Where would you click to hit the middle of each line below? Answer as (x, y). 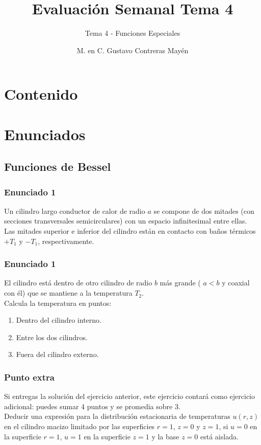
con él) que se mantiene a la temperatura (68, 293)
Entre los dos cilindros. (52, 337)
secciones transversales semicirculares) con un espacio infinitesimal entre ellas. (126, 221)
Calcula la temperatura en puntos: (58, 303)
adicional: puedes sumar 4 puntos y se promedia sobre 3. (92, 406)
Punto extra (29, 377)
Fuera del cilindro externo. (57, 354)
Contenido (41, 94)
